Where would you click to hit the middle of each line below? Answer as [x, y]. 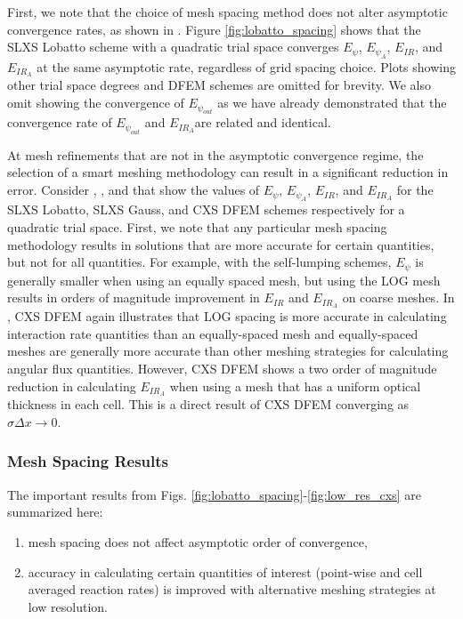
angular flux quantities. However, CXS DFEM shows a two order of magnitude [222, 368]
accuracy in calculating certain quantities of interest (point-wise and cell [225, 571]
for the [415, 190]
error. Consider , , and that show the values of [134, 190]
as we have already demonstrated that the [332, 103]
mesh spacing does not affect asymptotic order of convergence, [198, 541]
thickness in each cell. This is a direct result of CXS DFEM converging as [208, 404]
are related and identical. [263, 122]
